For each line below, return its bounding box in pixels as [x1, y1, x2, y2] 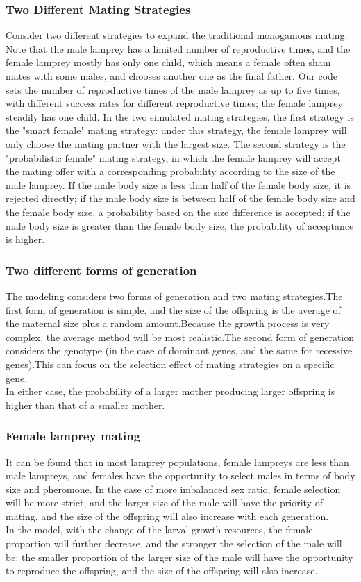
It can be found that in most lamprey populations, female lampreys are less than [6, 454, 349, 469]
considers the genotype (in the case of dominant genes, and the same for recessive [6, 343, 353, 358]
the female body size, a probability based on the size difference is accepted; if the [6, 204, 351, 219]
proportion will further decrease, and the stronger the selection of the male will [6, 536, 342, 551]
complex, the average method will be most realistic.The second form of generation [6, 329, 355, 344]
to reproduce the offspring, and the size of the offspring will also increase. [6, 563, 318, 578]
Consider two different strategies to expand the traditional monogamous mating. [6, 28, 348, 42]
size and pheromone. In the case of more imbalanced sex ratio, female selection [6, 481, 341, 496]
